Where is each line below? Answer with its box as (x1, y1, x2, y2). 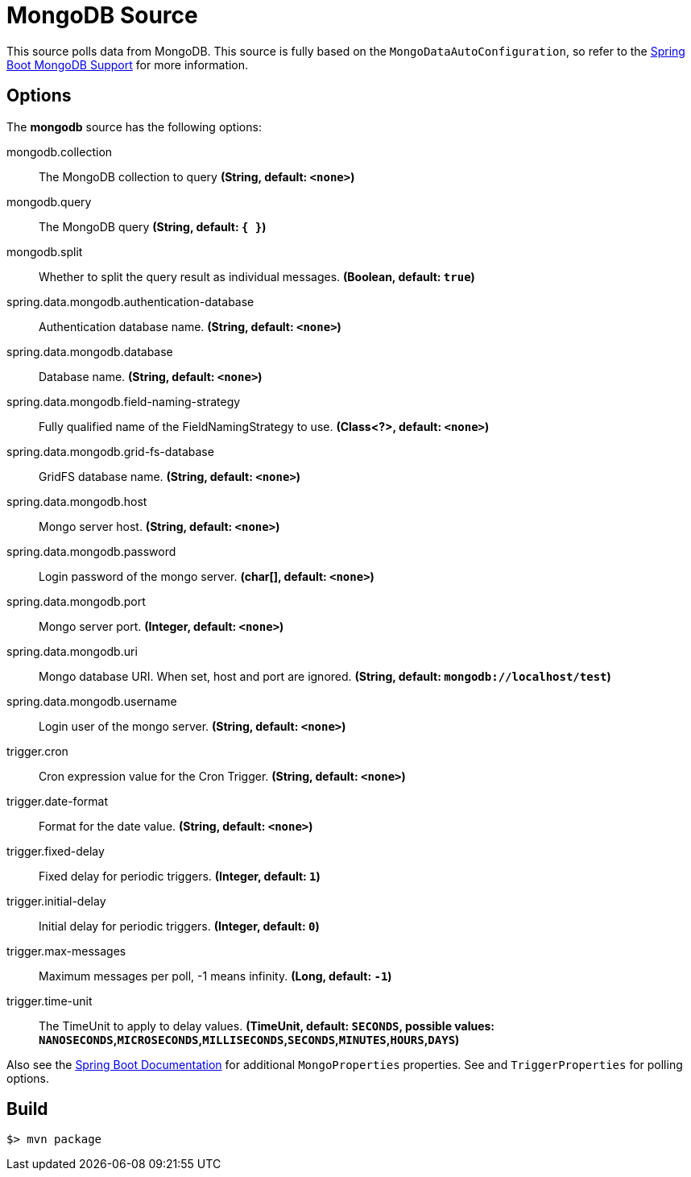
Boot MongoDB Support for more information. (6, 57, 249, 72)
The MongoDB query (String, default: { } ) (39, 219, 267, 234)
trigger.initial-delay (6, 893, 106, 908)
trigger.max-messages (6, 943, 126, 958)
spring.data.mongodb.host (6, 494, 147, 508)
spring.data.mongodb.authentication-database (6, 294, 254, 309)
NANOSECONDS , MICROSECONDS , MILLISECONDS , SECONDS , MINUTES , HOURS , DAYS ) (39, 1032, 460, 1046)
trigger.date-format (6, 794, 108, 808)
